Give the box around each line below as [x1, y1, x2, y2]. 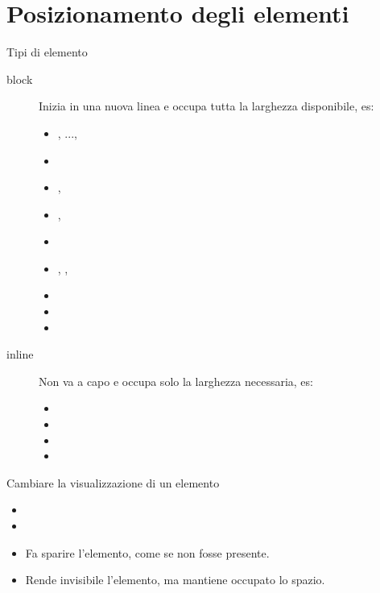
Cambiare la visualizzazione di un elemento [6, 474, 220, 491]
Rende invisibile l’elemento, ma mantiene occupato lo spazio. [25, 571, 325, 588]
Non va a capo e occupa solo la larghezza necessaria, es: [39, 372, 313, 389]
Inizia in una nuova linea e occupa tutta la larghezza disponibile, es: [39, 97, 374, 114]
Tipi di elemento [6, 44, 88, 60]
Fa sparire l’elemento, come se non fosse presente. [25, 544, 270, 561]
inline [6, 346, 34, 363]
